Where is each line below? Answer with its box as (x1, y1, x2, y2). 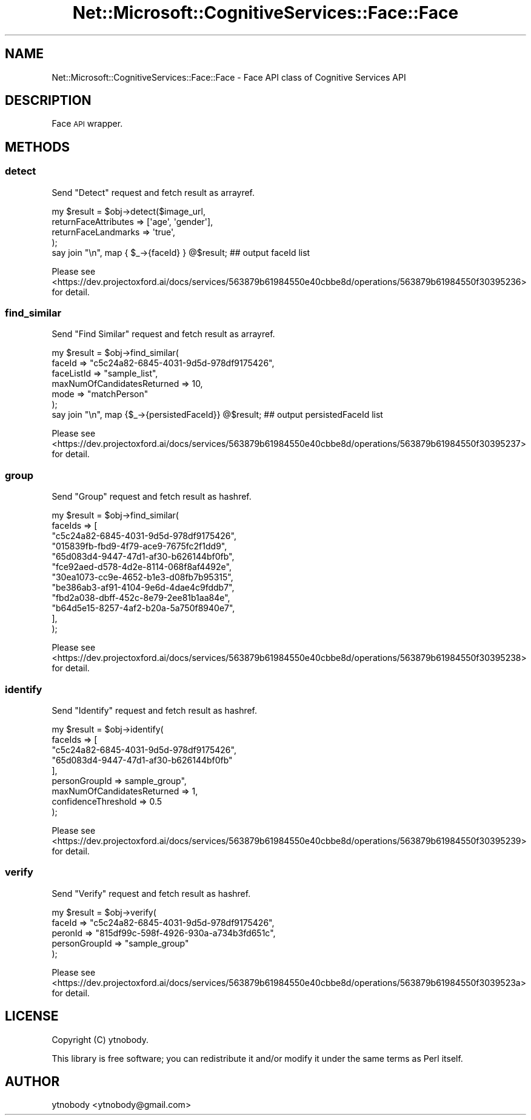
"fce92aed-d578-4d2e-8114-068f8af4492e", (52, 562, 232, 572)
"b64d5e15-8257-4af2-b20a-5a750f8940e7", (52, 603, 235, 614)
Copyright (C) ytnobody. (52, 1034, 149, 1045)
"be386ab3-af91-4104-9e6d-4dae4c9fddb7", (52, 582, 235, 593)
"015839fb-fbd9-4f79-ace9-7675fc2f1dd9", (52, 541, 227, 552)
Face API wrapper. (52, 118, 123, 129)
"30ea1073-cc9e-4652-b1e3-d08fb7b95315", (52, 572, 233, 583)
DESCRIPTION (5, 93, 92, 109)
